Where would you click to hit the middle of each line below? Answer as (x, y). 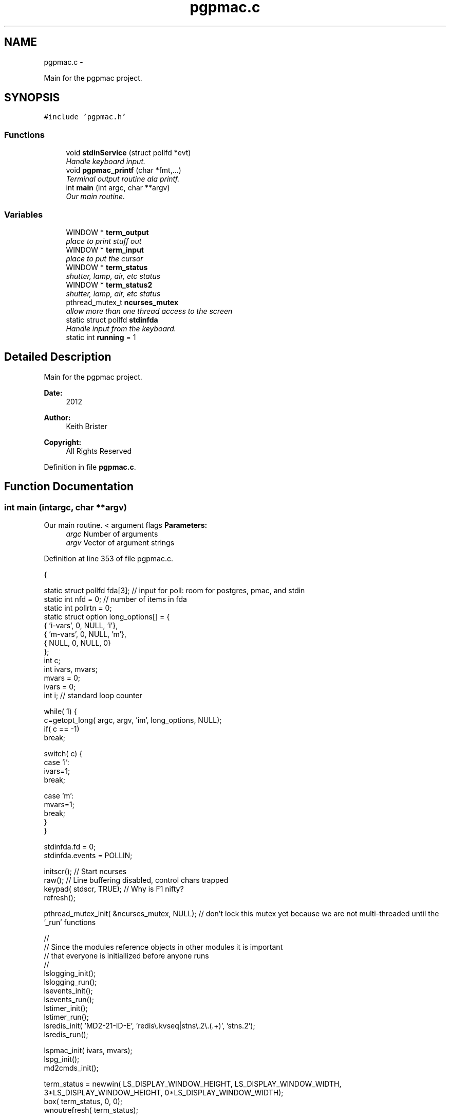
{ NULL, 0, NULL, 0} (78, 643)
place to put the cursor (105, 258)
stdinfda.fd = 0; (70, 847)
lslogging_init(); (70, 973)
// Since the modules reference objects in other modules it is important (163, 947)
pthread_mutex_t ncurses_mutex (122, 302)
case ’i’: (57, 762)
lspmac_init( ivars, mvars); (88, 1050)
